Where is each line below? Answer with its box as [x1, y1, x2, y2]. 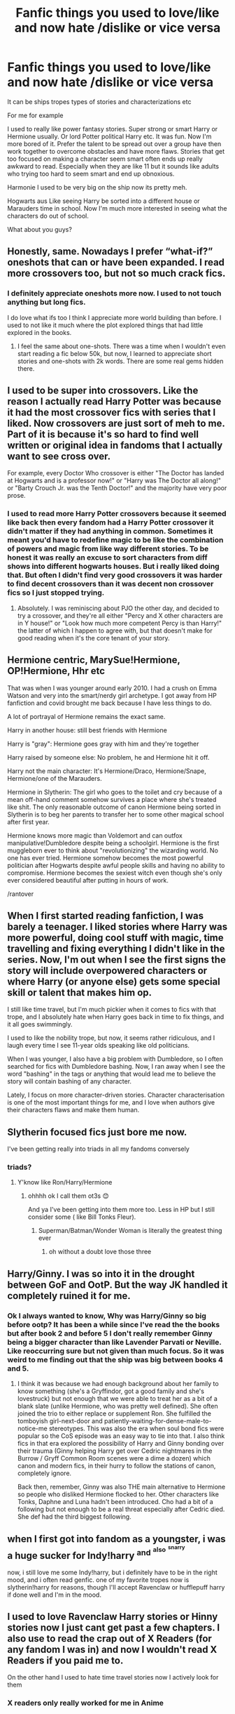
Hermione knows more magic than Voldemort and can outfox [7, 831, 183, 840]
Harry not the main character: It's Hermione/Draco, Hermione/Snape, [7, 767, 206, 775]
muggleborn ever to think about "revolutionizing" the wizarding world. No [7, 846, 219, 855]
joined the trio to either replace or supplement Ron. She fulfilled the [17, 1409, 212, 1418]
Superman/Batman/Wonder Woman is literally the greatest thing [38, 1227, 222, 1235]
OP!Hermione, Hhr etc [7, 665, 106, 677]
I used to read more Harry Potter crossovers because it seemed [7, 509, 227, 519]
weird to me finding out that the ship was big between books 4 [7, 1354, 224, 1364]
